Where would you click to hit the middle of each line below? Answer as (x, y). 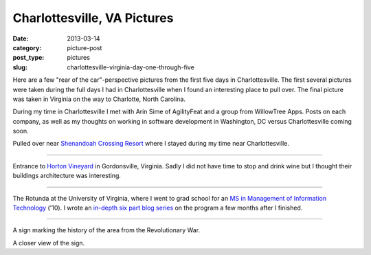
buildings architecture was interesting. (67, 176)
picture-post (85, 47)
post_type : (29, 58)
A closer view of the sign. (49, 243)
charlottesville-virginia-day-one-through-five (131, 67)
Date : (21, 38)
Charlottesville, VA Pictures (93, 18)
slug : (20, 67)
